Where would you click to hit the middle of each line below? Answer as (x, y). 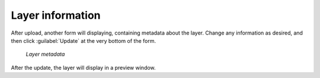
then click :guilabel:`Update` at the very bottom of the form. (84, 40)
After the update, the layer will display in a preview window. (84, 67)
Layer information (56, 15)
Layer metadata (45, 54)
